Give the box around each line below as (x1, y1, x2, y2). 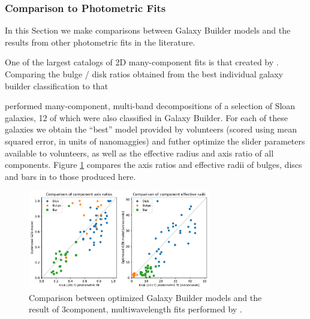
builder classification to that (5, 79, 109, 92)
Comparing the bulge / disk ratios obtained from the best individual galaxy (5, 68, 283, 80)
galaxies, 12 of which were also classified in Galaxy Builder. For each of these (5, 111, 288, 124)
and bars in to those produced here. (5, 170, 136, 182)
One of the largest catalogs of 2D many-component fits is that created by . (5, 56, 279, 68)
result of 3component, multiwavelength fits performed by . (29, 303, 242, 315)
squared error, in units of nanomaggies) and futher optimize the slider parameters (5, 134, 305, 147)
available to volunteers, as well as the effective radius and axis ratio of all (5, 146, 274, 159)
